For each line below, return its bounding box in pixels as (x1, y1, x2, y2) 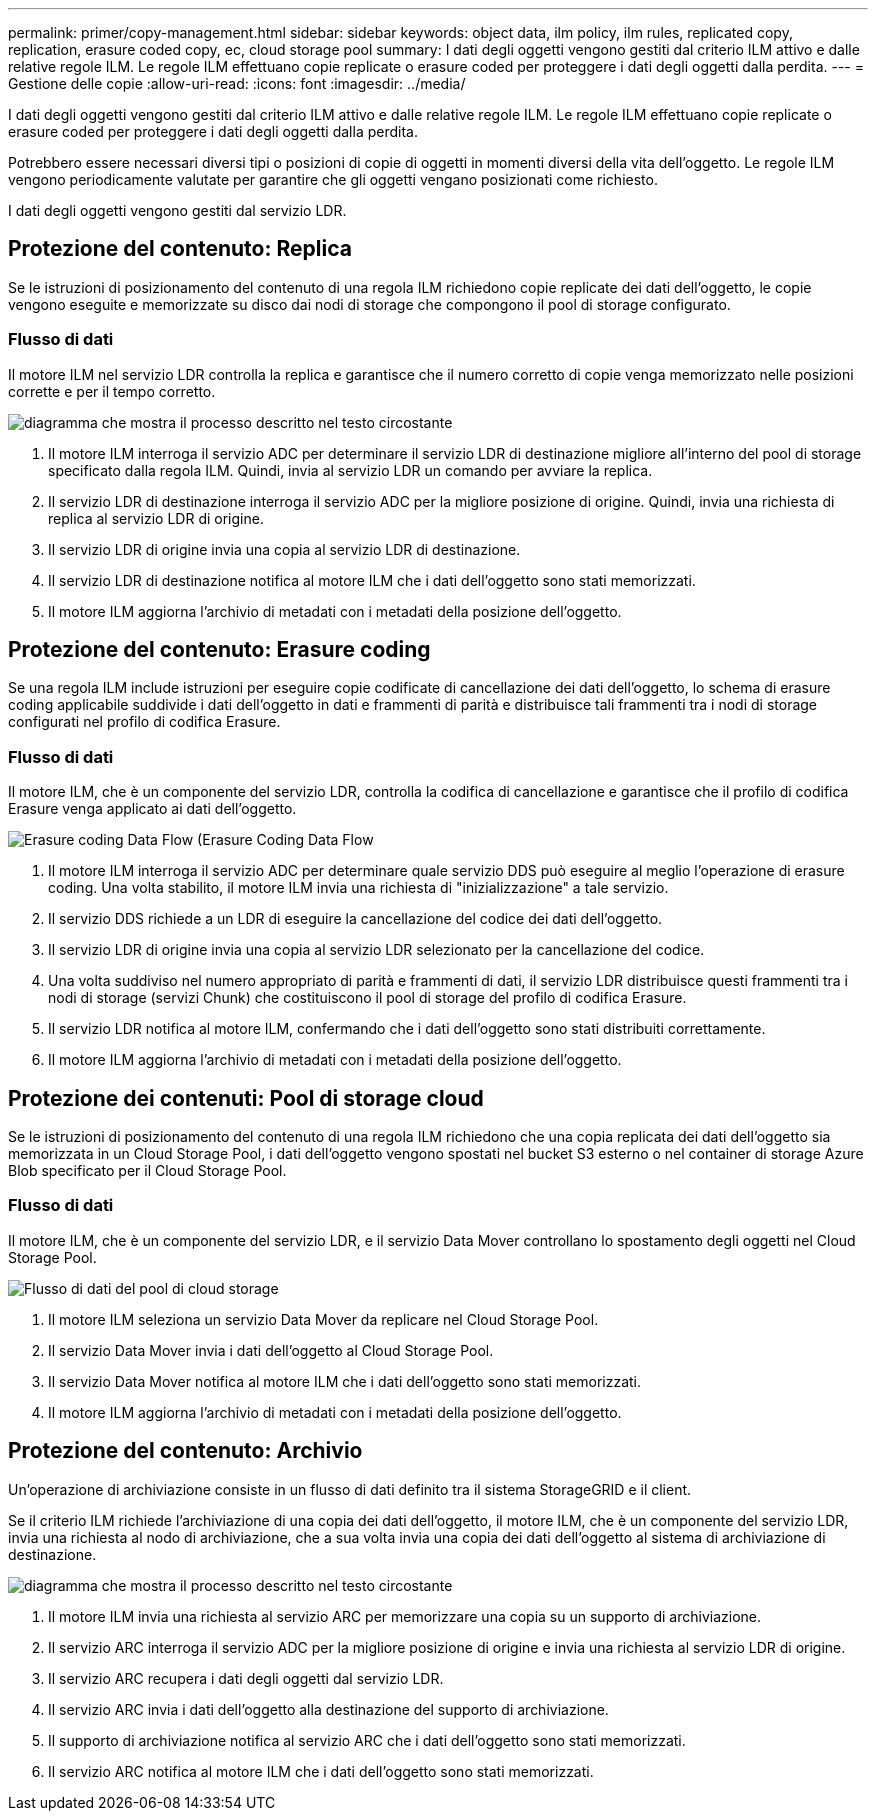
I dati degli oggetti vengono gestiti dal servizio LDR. (8, 202, 347, 219)
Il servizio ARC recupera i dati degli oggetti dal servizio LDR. (48, 1669, 444, 1687)
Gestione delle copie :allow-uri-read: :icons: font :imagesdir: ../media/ (8, 75, 466, 92)
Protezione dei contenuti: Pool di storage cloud (8, 1085, 484, 1111)
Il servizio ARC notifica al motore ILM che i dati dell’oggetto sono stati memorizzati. (48, 1762, 594, 1780)
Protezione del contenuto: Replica (8, 236, 352, 262)
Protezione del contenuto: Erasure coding (8, 637, 431, 663)
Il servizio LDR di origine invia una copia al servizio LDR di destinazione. (48, 540, 521, 558)
